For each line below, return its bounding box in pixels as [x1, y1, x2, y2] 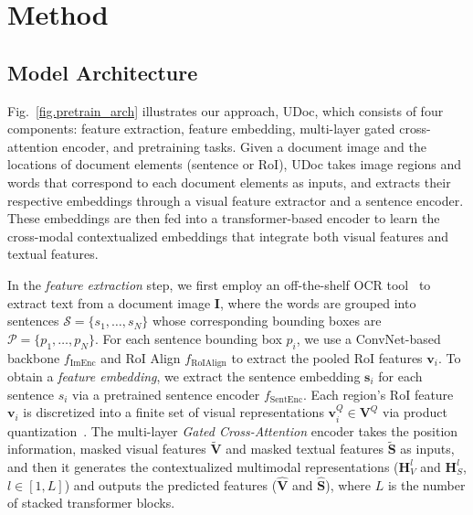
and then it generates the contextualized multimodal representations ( [7, 456, 399, 476]
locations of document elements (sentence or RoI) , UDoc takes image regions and [7, 155, 462, 174]
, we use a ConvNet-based [296, 328, 441, 348]
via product [383, 402, 447, 422]
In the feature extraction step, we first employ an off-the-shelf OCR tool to [7, 274, 431, 294]
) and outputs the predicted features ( [64, 475, 278, 494]
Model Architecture [7, 58, 198, 86]
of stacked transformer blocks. [7, 493, 175, 512]
